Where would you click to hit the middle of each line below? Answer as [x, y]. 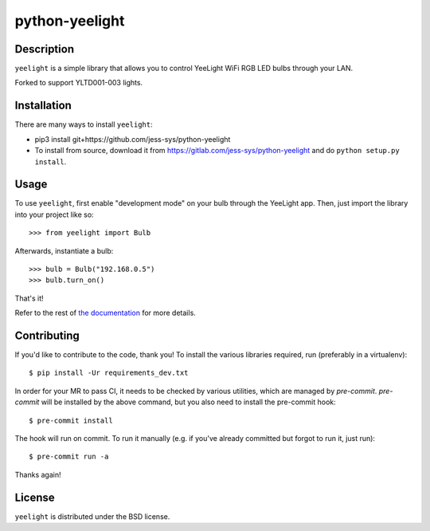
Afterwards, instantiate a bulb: [64, 250]
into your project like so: [55, 214]
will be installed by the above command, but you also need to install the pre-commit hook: [188, 402]
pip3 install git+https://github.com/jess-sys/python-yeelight [133, 139]
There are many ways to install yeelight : [84, 124]
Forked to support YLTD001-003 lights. [79, 83]
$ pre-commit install [71, 420]
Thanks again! [38, 474]
